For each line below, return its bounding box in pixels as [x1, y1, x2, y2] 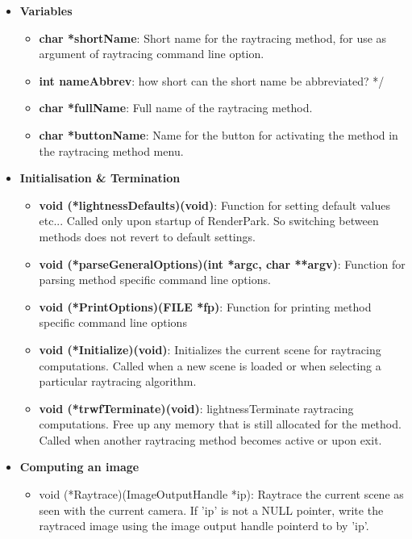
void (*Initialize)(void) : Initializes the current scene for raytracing [39, 341, 381, 357]
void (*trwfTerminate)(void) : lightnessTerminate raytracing [39, 399, 354, 416]
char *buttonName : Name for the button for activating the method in [39, 126, 398, 143]
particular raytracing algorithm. [39, 373, 197, 390]
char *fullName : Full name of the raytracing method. [39, 99, 313, 116]
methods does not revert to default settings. [39, 228, 256, 244]
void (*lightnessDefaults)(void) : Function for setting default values [39, 196, 390, 213]
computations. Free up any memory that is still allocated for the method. [39, 416, 402, 432]
